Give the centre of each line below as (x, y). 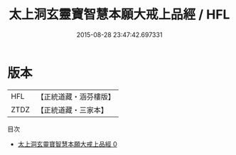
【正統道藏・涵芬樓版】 (76, 97)
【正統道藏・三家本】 (73, 109)
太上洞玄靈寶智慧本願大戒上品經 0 (67, 144)
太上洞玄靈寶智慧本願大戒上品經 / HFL (119, 15)
